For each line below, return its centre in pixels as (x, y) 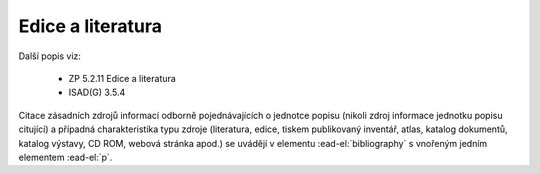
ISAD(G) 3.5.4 (97, 92)
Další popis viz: (50, 56)
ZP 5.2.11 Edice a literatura (122, 78)
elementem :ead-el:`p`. (65, 157)
